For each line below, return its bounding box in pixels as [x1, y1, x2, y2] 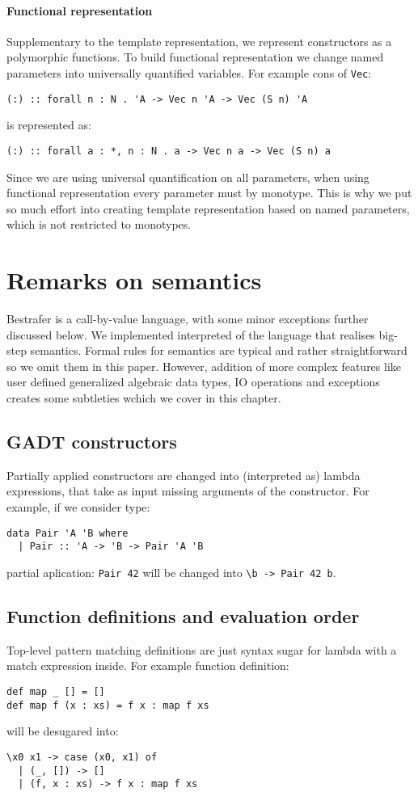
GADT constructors [6, 429, 177, 453]
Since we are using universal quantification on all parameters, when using [6, 168, 369, 185]
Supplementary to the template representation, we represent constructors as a [6, 32, 392, 49]
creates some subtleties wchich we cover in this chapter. [6, 390, 281, 406]
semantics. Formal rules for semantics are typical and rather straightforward [30, 342, 407, 359]
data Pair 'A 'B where [6, 527, 129, 539]
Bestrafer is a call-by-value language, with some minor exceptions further [6, 310, 369, 327]
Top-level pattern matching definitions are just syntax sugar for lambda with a [6, 641, 397, 658]
